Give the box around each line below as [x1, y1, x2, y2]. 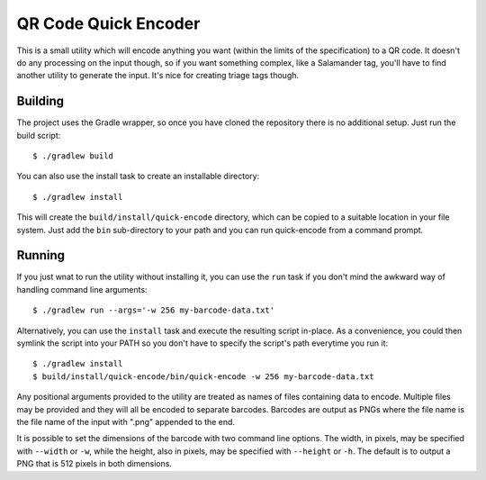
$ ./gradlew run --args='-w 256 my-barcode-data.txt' [32, 305, 274, 315]
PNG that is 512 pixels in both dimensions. [16, 458, 173, 469]
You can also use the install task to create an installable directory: [16, 171, 260, 182]
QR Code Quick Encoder [16, 14, 201, 33]
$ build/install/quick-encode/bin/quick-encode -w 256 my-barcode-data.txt [32, 371, 374, 382]
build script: [16, 130, 61, 140]
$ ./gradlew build [32, 151, 114, 161]
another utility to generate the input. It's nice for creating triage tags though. [16, 70, 300, 81]
